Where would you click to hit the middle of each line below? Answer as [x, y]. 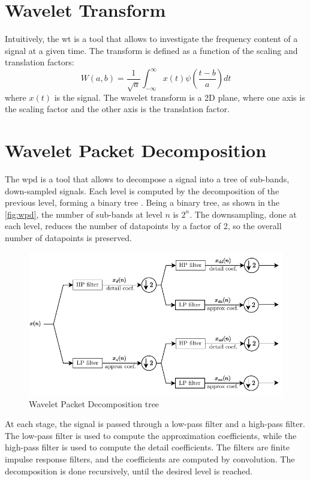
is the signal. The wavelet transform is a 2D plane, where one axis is [180, 97]
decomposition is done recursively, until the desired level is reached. [129, 471]
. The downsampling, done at [243, 214]
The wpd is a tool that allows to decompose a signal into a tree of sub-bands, [147, 179]
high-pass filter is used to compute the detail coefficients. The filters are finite [147, 447]
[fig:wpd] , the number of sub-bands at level [84, 214]
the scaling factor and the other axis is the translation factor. [117, 109]
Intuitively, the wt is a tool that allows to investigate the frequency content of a [151, 39]
